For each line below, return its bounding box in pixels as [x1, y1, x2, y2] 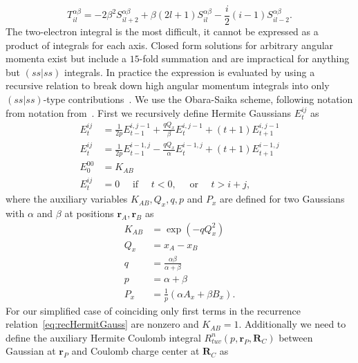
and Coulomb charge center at [71, 344, 200, 358]
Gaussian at [6, 344, 56, 358]
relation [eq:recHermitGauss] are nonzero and [6, 317, 199, 331]
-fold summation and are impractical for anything [139, 51, 350, 66]
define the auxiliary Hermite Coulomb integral [6, 330, 201, 344]
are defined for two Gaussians [219, 192, 345, 206]
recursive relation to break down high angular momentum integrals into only [6, 78, 330, 93]
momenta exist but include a [6, 51, 127, 66]
